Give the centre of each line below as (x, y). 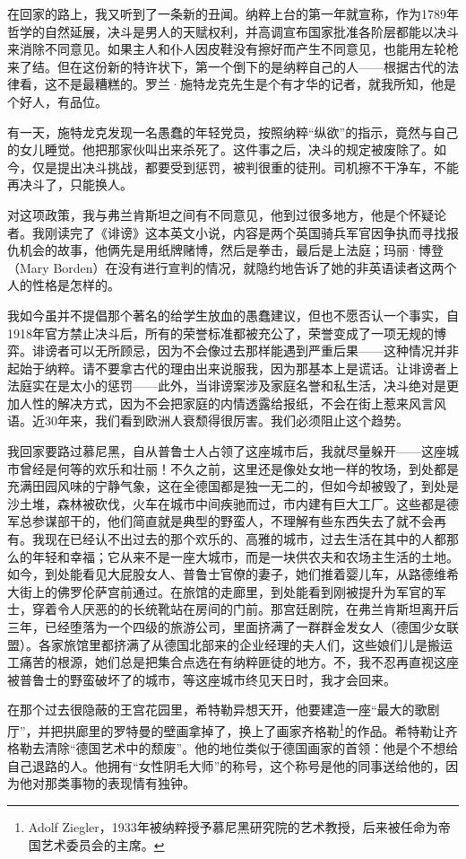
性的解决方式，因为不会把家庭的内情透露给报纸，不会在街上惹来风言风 (239, 403)
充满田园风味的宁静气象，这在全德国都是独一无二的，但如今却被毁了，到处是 (233, 486)
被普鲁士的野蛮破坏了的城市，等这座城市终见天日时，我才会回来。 (202, 679)
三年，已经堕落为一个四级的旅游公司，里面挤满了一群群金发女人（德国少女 (227, 627)
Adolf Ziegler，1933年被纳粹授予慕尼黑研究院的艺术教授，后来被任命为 (233, 827)
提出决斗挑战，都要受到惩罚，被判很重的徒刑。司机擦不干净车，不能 (258, 167)
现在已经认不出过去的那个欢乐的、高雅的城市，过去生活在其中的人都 (245, 539)
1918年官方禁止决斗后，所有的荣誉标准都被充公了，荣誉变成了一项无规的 (220, 333)
